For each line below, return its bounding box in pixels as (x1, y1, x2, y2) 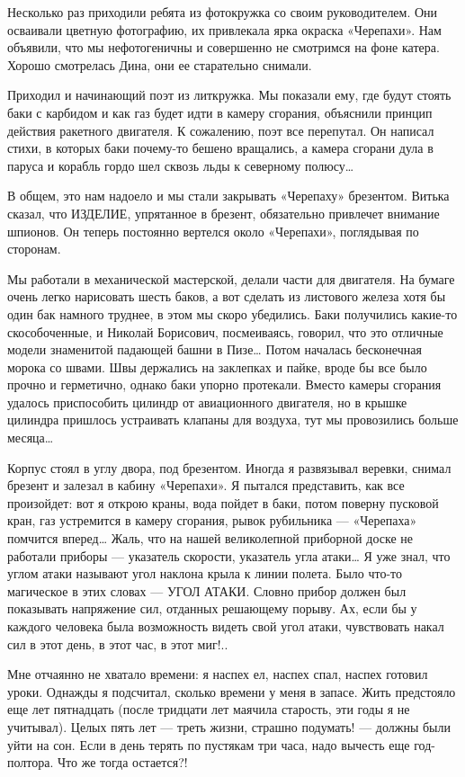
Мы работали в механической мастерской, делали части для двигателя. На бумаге (7, 269, 455, 288)
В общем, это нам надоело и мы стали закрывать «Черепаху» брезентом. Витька (7, 186, 450, 205)
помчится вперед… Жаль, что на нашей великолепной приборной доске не (7, 529, 413, 548)
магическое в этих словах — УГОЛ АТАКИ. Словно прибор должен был (7, 581, 407, 600)
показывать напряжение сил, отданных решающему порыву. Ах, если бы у (7, 599, 417, 618)
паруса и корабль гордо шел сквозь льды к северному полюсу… (7, 156, 354, 174)
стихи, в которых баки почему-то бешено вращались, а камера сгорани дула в (7, 138, 434, 157)
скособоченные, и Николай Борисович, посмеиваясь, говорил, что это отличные (7, 322, 443, 341)
